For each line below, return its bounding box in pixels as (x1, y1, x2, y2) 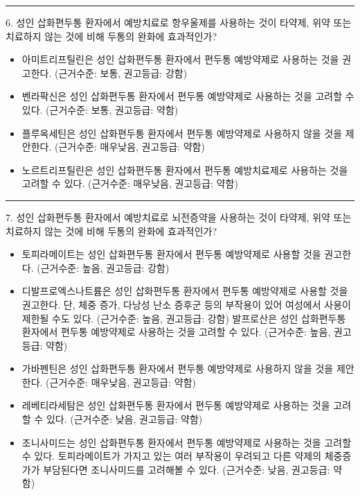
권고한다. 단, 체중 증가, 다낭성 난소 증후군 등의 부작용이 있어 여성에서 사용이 (21, 297, 351, 311)
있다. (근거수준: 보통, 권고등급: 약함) (21, 102, 179, 116)
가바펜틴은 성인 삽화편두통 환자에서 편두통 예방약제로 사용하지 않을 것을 (21, 361, 334, 376)
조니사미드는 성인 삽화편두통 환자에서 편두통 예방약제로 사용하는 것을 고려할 (21, 435, 352, 449)
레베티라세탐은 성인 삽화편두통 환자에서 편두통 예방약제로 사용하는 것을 (21, 398, 330, 412)
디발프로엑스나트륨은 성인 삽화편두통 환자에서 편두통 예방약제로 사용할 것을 (21, 284, 348, 298)
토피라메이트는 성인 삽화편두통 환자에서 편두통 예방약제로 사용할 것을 (21, 247, 321, 261)
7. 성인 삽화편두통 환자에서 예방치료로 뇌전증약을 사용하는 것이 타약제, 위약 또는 (6, 209, 352, 224)
